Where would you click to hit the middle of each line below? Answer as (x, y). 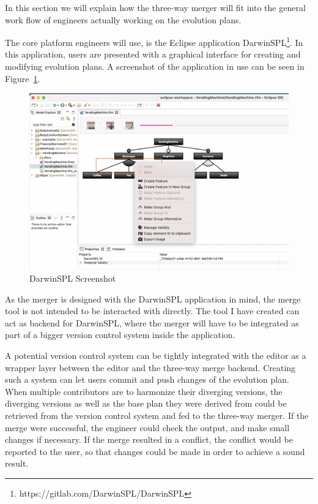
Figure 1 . (23, 78)
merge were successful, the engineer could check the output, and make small (147, 427)
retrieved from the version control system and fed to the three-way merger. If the (157, 415)
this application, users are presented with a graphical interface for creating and (153, 54)
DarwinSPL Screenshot (73, 278)
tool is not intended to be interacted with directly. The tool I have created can (152, 311)
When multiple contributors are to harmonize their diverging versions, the (144, 391)
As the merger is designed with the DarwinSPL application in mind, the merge (153, 299)
